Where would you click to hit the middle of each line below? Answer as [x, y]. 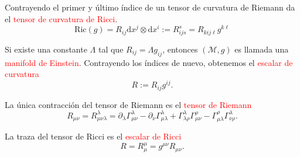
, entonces [180, 49]
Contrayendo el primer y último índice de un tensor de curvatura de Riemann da [150, 7]
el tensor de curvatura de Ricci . [61, 18]
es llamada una [262, 49]
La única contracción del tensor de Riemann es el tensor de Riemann [128, 104]
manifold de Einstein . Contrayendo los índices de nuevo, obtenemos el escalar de [149, 62]
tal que [111, 49]
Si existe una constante [46, 49]
